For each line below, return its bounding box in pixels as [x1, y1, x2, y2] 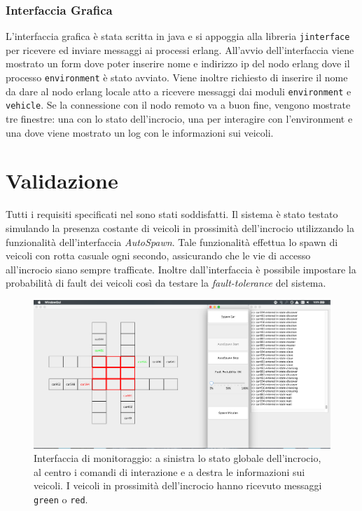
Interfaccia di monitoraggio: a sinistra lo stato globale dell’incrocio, [34, 451, 321, 465]
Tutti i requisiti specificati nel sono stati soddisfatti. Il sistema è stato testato [6, 207, 338, 222]
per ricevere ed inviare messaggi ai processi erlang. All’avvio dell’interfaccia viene [6, 42, 354, 57]
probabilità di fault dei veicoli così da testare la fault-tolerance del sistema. [6, 275, 326, 290]
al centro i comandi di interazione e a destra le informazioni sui [34, 464, 305, 479]
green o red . [34, 492, 88, 507]
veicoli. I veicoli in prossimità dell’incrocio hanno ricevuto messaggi [34, 478, 322, 493]
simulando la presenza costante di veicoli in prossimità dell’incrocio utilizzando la [6, 220, 354, 235]
